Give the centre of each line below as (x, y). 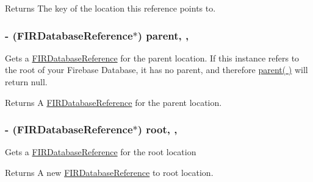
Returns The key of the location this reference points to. (110, 8)
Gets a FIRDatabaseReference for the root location (101, 152)
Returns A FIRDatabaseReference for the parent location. (113, 102)
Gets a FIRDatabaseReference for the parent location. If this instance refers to (152, 58)
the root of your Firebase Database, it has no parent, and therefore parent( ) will (156, 70)
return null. (26, 82)
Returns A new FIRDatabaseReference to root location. (109, 172)
